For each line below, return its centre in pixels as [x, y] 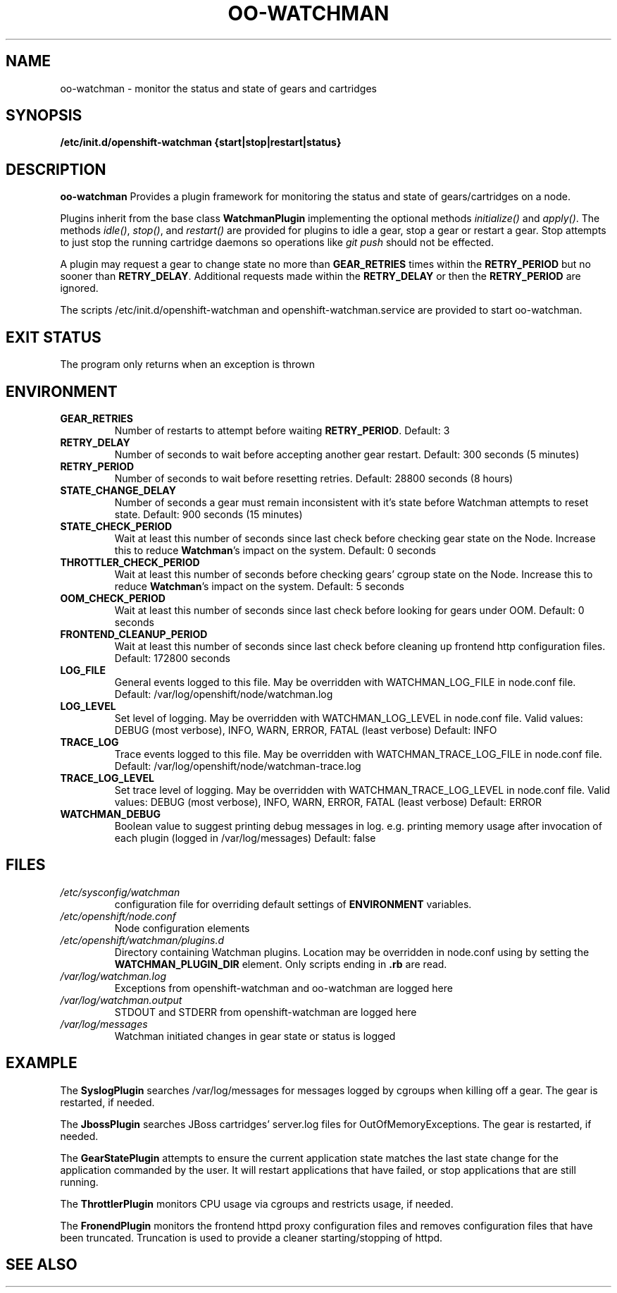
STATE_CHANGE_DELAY [118, 490]
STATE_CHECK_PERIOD [116, 526]
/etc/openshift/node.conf [118, 916]
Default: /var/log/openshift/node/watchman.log [224, 694]
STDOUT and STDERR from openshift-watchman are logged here [266, 1012]
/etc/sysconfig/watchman [120, 892]
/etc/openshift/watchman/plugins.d [142, 940]
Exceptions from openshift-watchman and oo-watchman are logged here [283, 988]
